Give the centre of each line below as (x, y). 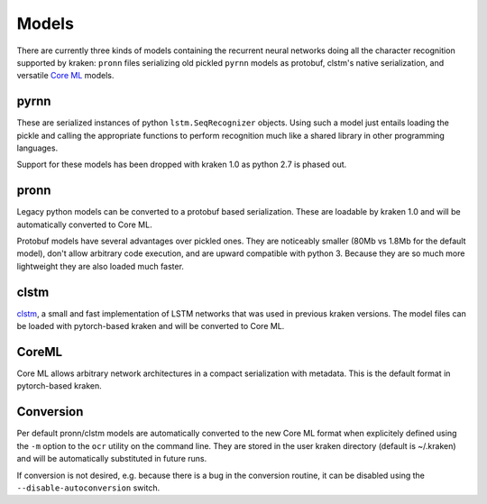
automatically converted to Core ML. (84, 225)
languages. (37, 148)
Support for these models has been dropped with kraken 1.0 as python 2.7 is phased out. (182, 165)
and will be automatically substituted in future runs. (112, 459)
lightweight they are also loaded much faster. (101, 266)
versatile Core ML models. (65, 76)
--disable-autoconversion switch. (88, 488)
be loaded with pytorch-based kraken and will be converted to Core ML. (151, 326)
